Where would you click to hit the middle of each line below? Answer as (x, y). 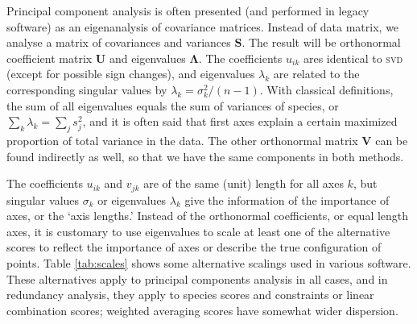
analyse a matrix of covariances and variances (119, 42)
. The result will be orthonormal (321, 42)
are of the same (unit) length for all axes (244, 183)
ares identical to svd (353, 58)
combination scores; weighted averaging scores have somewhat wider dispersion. (202, 310)
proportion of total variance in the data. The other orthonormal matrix (182, 140)
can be (392, 140)
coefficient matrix (50, 58)
